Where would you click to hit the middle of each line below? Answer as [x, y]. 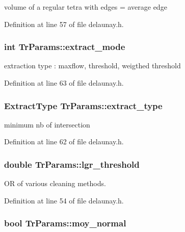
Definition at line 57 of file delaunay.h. [64, 24]
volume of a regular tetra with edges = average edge [86, 7]
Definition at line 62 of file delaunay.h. [64, 141]
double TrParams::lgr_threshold [72, 164]
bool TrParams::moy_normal [65, 223]
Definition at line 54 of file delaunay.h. [64, 200]
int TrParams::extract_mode [65, 47]
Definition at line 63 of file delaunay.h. [64, 83]
